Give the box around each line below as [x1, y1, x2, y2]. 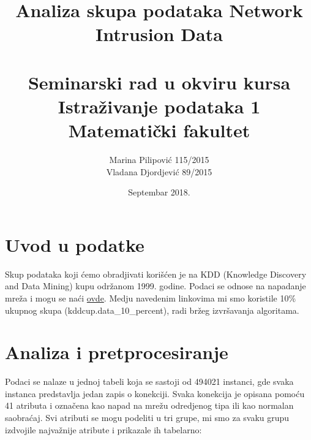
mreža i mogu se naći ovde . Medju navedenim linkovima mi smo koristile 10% [5, 291, 296, 304]
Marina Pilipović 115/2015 [109, 153, 209, 166]
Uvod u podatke [5, 232, 144, 257]
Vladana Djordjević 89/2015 [106, 165, 212, 178]
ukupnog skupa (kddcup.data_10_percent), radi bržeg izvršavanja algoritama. [5, 303, 299, 316]
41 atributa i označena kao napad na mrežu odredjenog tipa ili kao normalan [5, 399, 294, 412]
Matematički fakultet [68, 118, 250, 143]
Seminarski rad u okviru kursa [28, 69, 291, 94]
